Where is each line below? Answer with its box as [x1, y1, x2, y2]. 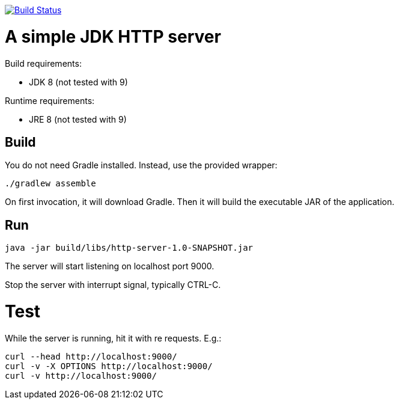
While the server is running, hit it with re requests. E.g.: [5, 332, 222, 343]
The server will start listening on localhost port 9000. [5, 261, 215, 272]
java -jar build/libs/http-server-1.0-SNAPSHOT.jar [5, 243, 254, 253]
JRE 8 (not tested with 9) [29, 114, 127, 124]
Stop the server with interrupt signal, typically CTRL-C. [5, 280, 221, 290]
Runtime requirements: [5, 95, 95, 106]
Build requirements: [5, 58, 82, 69]
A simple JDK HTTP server [5, 26, 221, 47]
